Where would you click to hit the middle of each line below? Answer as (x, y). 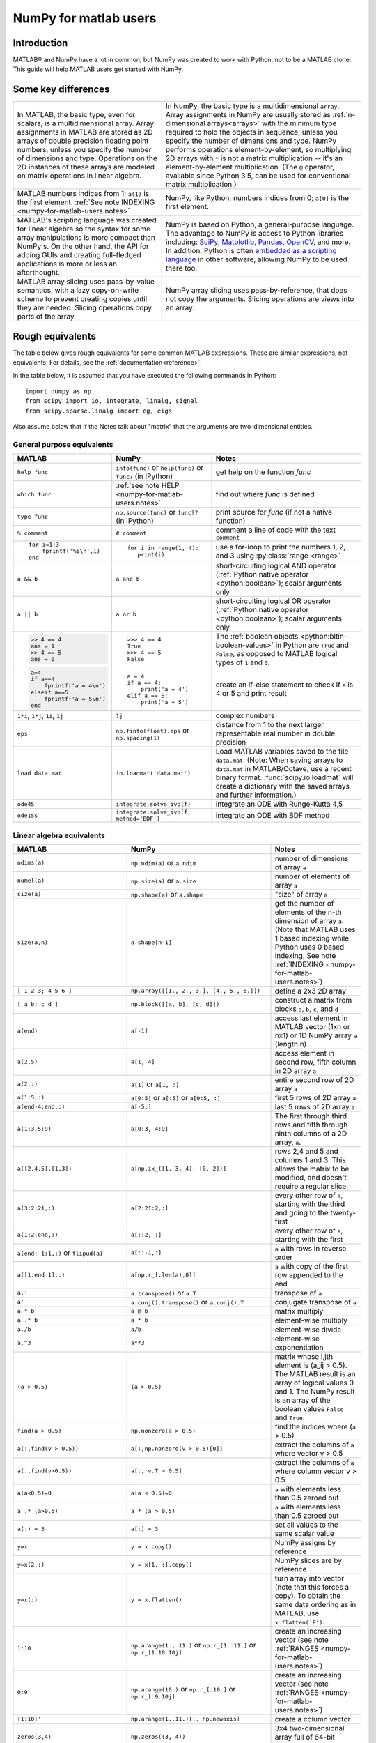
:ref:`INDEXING (299, 964)
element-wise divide (308, 1330)
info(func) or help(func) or (160, 468)
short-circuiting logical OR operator (274, 601)
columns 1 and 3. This (310, 1159)
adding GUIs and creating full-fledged (79, 255)
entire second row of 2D (314, 1079)
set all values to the (307, 1525)
